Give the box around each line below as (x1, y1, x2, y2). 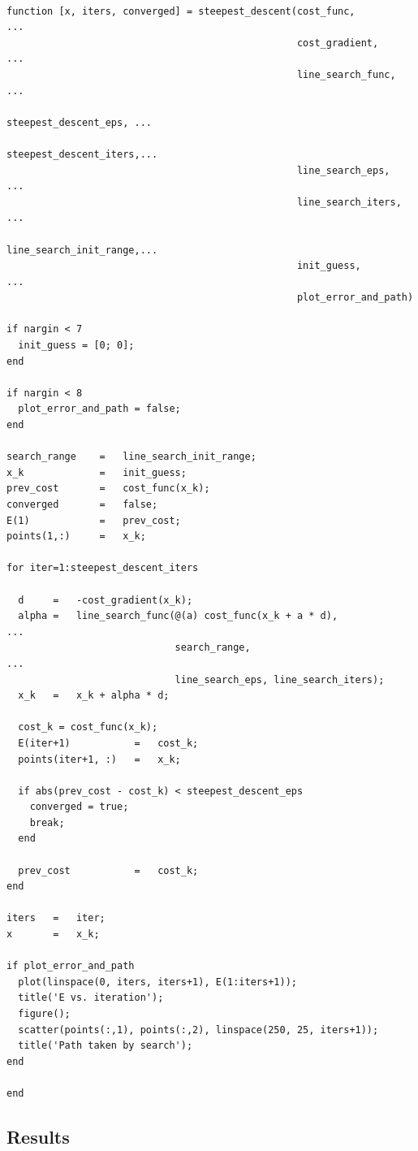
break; (29, 816, 65, 829)
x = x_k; (6, 928, 100, 941)
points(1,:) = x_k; (6, 530, 146, 543)
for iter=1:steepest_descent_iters (6, 562, 199, 574)
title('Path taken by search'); (18, 1040, 193, 1052)
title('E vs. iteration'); (18, 992, 164, 1004)
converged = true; (29, 801, 129, 813)
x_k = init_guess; (6, 466, 187, 478)
